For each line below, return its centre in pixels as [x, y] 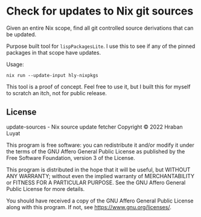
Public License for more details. [46, 189]
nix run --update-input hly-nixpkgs [52, 75]
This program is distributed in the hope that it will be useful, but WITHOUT [98, 169]
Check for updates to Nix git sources [100, 11]
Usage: [15, 64]
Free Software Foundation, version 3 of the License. [71, 158]
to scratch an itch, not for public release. [57, 93]
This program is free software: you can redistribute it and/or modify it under [100, 145]
